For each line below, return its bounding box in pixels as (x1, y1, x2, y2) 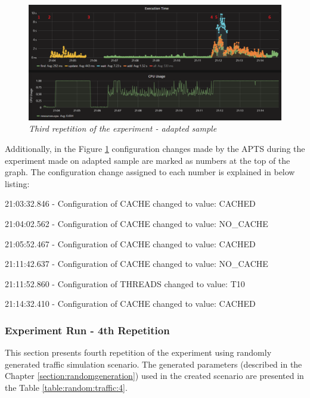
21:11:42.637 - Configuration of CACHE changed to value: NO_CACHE (5, 257, 268, 270)
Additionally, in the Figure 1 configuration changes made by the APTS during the (5, 142, 305, 154)
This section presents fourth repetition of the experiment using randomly (5, 346, 272, 359)
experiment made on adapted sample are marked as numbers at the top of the (5, 154, 290, 166)
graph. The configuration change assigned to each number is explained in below (5, 166, 295, 178)
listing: (5, 177, 30, 189)
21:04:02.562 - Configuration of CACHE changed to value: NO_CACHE (5, 217, 268, 229)
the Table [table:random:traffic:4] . (5, 381, 128, 393)
